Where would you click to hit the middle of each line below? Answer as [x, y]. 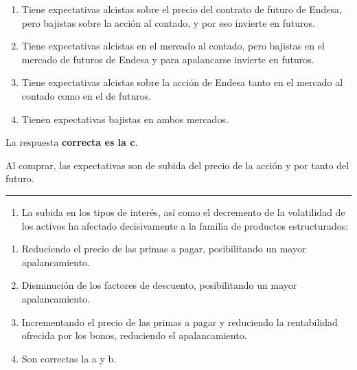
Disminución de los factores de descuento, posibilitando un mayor [159, 285]
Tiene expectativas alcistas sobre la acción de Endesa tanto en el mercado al [182, 82]
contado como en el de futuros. [87, 95]
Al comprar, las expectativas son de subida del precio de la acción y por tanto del [177, 165]
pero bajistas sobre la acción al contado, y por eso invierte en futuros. [168, 22]
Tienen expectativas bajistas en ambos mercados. [125, 119]
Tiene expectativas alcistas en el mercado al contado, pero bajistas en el [173, 46]
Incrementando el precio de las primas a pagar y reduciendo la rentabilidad [180, 322]
